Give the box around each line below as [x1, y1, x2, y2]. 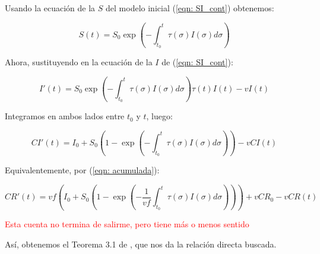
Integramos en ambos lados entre [5, 110, 125, 122]
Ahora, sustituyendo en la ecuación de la [5, 56, 153, 68]
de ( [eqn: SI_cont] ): [161, 56, 233, 68]
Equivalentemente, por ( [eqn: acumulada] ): [5, 164, 160, 176]
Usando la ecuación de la [5, 2, 96, 14]
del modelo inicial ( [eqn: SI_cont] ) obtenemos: [106, 2, 274, 14]
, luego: [146, 110, 173, 122]
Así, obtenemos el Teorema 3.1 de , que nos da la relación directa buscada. [5, 238, 277, 250]
